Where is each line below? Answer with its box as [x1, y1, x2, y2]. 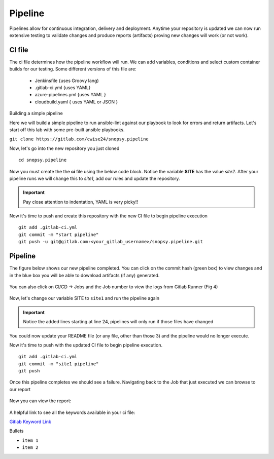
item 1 [22, 437, 39, 443]
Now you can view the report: [9, 398, 72, 404]
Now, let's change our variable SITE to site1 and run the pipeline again [9, 295, 160, 301]
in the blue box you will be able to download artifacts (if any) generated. [9, 272, 160, 278]
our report [9, 386, 31, 392]
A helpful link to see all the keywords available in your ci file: [9, 409, 135, 415]
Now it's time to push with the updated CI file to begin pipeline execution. [9, 342, 162, 348]
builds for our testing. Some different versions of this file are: [9, 66, 136, 72]
